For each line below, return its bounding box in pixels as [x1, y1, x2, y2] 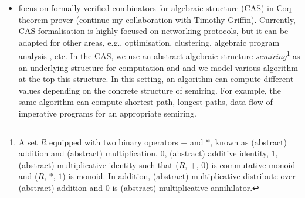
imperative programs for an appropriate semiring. [18, 107, 196, 119]
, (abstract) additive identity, [164, 147, 269, 159]
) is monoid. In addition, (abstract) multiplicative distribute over [62, 170, 296, 182]
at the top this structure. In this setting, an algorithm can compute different [18, 73, 294, 85]
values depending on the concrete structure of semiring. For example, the [18, 84, 281, 96]
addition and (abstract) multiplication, [18, 147, 158, 159]
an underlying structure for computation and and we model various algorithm [18, 61, 298, 73]
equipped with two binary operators [49, 135, 178, 148]
